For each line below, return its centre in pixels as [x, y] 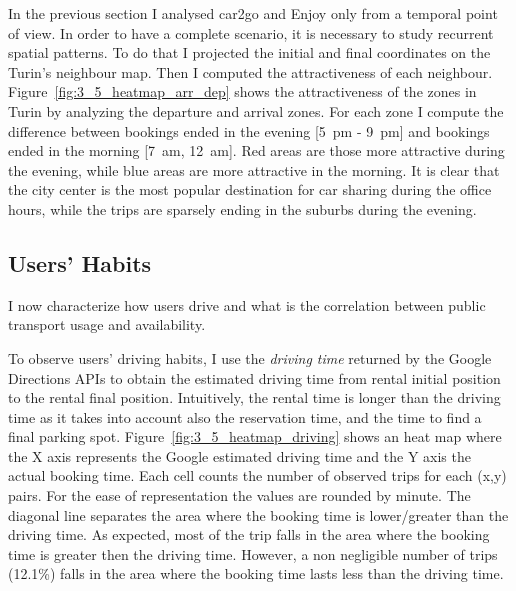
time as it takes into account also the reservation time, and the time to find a [245, 416]
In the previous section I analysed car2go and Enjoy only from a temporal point [253, 13]
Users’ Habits [80, 262]
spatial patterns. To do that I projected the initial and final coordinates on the [249, 52]
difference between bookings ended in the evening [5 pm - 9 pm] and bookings [249, 130]
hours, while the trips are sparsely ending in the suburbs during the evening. [242, 208]
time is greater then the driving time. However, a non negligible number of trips [253, 553]
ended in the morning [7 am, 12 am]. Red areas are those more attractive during [256, 150]
